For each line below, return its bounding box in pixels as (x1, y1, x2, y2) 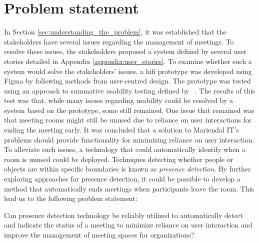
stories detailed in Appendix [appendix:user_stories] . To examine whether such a (4, 55, 252, 66)
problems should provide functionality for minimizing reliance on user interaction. (4, 134, 254, 144)
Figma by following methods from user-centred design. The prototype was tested (4, 75, 251, 86)
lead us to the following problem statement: (4, 193, 137, 203)
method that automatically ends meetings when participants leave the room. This (4, 183, 254, 193)
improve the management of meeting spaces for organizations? (4, 229, 194, 239)
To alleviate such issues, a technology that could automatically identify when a (4, 144, 245, 154)
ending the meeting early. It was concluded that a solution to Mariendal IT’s (4, 124, 239, 135)
